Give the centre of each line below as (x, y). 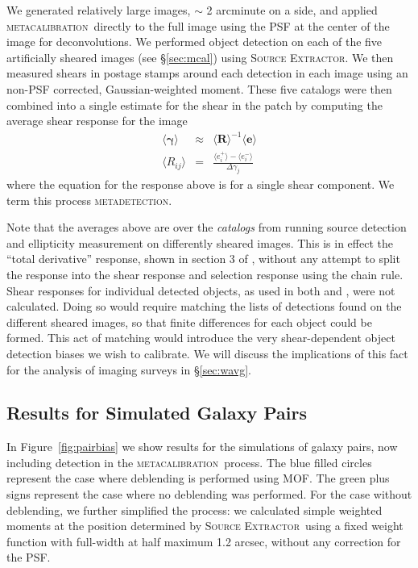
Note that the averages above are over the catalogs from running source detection (207, 227)
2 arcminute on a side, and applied (292, 10)
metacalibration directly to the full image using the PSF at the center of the (198, 25)
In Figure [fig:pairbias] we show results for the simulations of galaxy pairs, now (202, 447)
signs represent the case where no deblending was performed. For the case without (209, 494)
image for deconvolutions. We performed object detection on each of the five (195, 42)
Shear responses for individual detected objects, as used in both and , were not (201, 290)
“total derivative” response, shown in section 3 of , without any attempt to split (203, 259)
